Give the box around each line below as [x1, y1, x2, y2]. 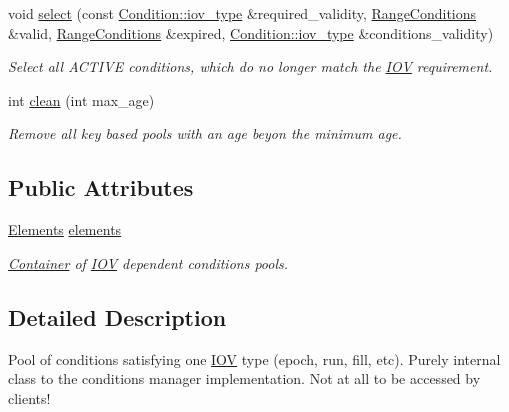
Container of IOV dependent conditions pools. [8, 252, 289, 273]
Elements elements [8, 219, 122, 240]
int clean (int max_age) [8, 89, 155, 110]
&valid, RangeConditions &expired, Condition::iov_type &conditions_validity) [8, 22, 494, 43]
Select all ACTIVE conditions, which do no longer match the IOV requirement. [8, 56, 493, 77]
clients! [8, 387, 51, 408]
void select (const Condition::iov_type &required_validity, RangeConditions [8, 3, 477, 23]
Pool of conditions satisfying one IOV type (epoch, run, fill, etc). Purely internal [8, 348, 501, 369]
